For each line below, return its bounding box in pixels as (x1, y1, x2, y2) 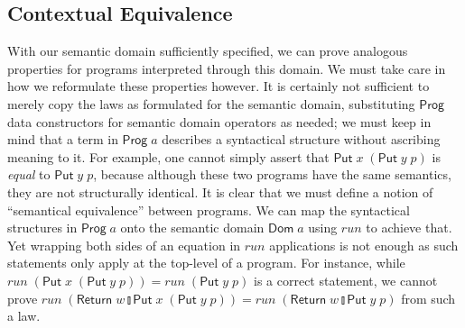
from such (401, 288, 456, 307)
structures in (7, 218, 78, 237)
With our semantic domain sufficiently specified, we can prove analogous (7, 41, 408, 60)
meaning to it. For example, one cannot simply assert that (7, 147, 330, 166)
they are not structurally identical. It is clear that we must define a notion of (7, 182, 433, 201)
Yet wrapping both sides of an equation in (7, 235, 241, 254)
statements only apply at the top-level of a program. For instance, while (7, 253, 405, 272)
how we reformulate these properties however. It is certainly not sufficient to (7, 77, 430, 96)
